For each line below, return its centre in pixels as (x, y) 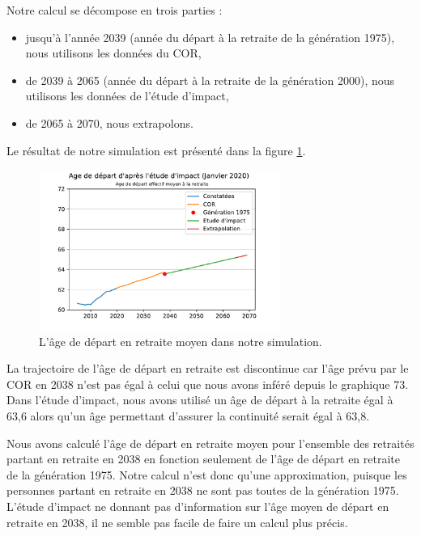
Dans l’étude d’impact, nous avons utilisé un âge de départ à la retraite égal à (200, 400)
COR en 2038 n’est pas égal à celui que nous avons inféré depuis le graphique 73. (208, 384)
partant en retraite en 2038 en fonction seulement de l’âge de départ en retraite (204, 459)
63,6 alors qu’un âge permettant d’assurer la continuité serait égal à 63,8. (188, 415)
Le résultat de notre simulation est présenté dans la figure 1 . (156, 150)
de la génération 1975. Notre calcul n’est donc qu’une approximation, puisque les (207, 474)
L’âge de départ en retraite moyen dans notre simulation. (181, 341)
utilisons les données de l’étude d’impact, (127, 96)
